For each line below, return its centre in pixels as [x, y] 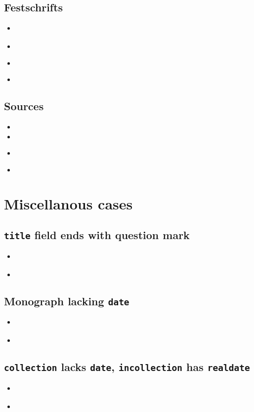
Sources [24, 106]
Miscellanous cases [68, 203]
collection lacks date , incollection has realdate [127, 367]
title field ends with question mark [97, 235]
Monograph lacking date [67, 301]
